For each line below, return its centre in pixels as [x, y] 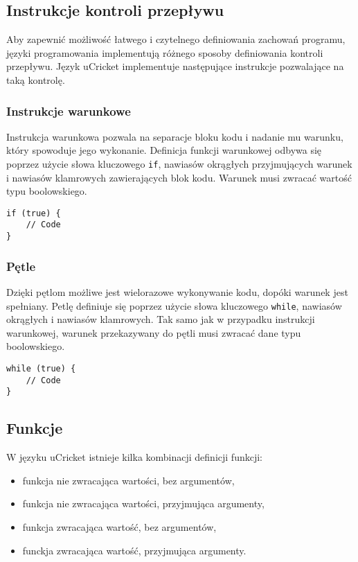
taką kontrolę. [36, 79]
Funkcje [35, 428]
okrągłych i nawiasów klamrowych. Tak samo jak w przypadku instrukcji [161, 319]
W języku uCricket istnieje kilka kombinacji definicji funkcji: [134, 457]
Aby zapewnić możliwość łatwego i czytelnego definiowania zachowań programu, [176, 39]
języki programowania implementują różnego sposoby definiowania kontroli [165, 52]
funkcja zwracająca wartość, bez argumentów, [119, 527]
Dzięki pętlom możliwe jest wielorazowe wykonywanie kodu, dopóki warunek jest [177, 292]
